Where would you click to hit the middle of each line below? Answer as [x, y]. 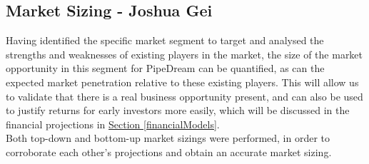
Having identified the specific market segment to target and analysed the [165, 40]
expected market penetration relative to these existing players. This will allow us [182, 82]
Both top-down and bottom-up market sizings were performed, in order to [168, 138]
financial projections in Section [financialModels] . [113, 124]
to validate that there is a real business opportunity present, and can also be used [184, 96]
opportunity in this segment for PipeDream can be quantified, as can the [165, 68]
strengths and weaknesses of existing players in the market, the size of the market [184, 54]
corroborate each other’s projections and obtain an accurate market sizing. [169, 152]
